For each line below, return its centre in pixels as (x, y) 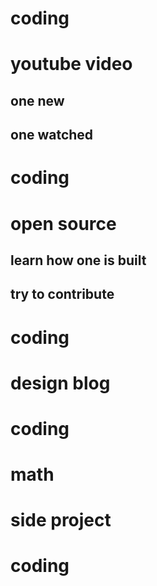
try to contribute (62, 294)
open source (63, 223)
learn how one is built (78, 260)
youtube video (71, 64)
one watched (52, 135)
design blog (60, 383)
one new (37, 100)
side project (61, 520)
